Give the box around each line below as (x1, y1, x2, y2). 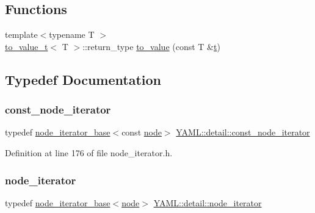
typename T (49, 28, 95, 41)
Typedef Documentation (5, 70, 161, 88)
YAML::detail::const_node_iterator (176, 126, 310, 139)
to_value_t (5, 40, 48, 52)
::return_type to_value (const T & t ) (82, 40, 220, 52)
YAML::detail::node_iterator (153, 196, 262, 209)
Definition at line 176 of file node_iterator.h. (5, 146, 173, 159)
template (5, 28, 38, 41)
